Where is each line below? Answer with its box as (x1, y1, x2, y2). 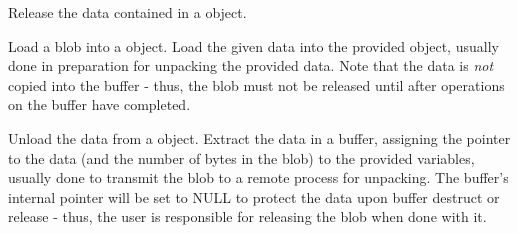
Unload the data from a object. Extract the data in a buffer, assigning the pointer (8, 127, 511, 148)
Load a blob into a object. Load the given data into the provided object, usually (8, 35, 499, 56)
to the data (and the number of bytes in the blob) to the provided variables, (8, 147, 475, 168)
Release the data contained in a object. (8, 2, 247, 22)
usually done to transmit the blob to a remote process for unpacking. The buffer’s (8, 167, 509, 188)
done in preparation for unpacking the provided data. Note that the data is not (8, 55, 494, 76)
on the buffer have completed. (8, 94, 191, 115)
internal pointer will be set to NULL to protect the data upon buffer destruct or (8, 186, 500, 207)
